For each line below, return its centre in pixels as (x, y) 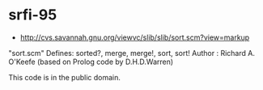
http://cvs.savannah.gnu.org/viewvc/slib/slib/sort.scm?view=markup (135, 37)
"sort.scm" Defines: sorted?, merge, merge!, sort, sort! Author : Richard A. (131, 53)
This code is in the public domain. (65, 77)
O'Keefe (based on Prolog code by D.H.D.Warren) (91, 62)
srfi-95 (33, 15)
